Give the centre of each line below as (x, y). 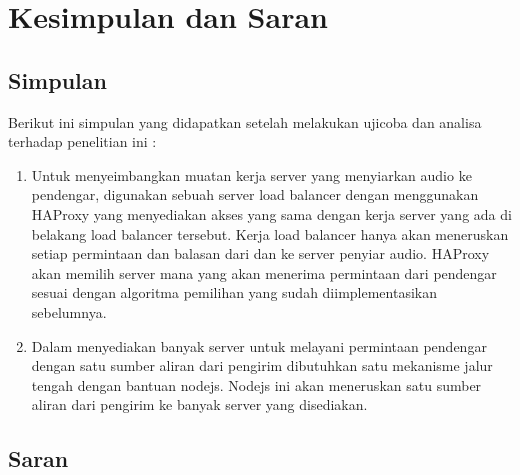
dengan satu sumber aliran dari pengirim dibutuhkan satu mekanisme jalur (262, 365)
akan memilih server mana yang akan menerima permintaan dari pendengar (264, 272)
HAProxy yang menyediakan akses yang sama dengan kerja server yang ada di (271, 213)
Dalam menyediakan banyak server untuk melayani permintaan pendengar (259, 345)
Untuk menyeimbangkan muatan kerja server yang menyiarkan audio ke (251, 174)
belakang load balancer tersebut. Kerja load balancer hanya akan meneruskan (270, 233)
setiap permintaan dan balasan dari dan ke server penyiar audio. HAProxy (260, 253)
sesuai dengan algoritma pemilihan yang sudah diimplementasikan (234, 292)
